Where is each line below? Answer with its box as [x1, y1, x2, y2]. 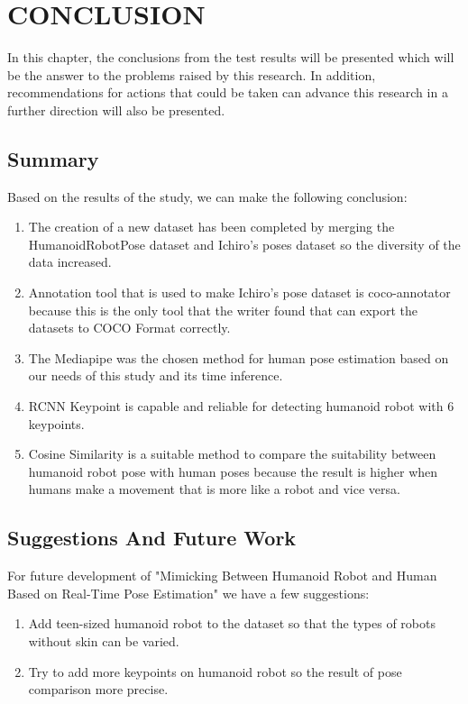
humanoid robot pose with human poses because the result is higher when [28, 462, 438, 480]
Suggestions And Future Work [7, 524, 297, 552]
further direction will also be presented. [7, 100, 225, 119]
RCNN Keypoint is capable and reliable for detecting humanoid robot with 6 [28, 397, 454, 416]
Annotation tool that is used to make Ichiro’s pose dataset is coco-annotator [28, 283, 451, 302]
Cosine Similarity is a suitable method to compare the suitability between [28, 444, 436, 463]
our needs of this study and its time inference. [28, 366, 283, 385]
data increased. [28, 252, 112, 271]
